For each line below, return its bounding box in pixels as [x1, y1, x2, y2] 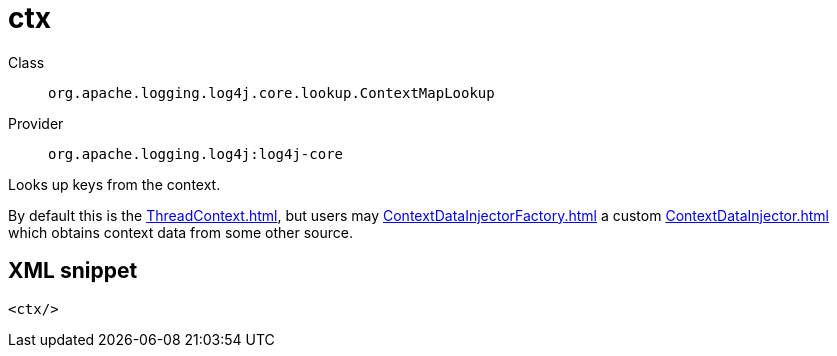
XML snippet [8, 258, 138, 284]
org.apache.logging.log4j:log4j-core [48, 145, 344, 162]
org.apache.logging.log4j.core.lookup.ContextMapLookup [48, 84, 495, 101]
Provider [8, 114, 64, 132]
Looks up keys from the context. [8, 175, 221, 193]
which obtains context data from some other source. [8, 223, 353, 241]
